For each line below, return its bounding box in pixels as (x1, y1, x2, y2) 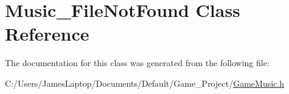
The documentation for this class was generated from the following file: (5, 56, 270, 69)
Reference (5, 21, 89, 46)
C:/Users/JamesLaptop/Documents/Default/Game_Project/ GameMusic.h (5, 76, 284, 89)
